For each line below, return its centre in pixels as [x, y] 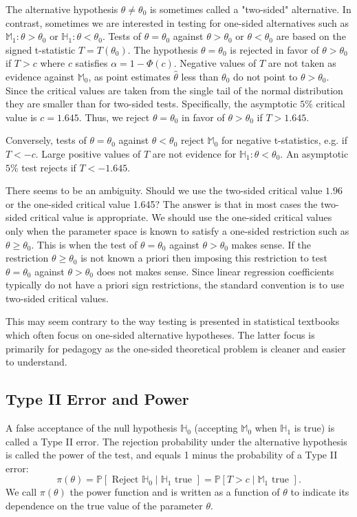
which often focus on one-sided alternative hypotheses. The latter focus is [160, 335]
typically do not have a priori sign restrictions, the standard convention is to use [175, 285]
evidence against [40, 76]
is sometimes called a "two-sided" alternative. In [250, 9]
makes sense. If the [271, 244]
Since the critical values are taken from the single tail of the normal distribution [174, 90]
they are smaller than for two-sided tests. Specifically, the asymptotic [151, 104]
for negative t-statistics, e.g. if [285, 140]
